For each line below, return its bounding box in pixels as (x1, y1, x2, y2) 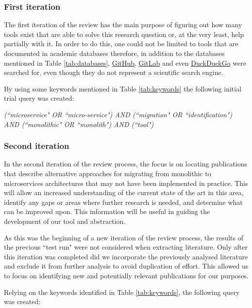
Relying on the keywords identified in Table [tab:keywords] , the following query (4, 287, 240, 297)
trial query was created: (4, 93, 74, 103)
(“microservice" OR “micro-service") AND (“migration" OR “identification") (4, 109, 233, 119)
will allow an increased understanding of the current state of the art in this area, (4, 187, 244, 198)
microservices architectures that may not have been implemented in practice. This (4, 178, 248, 188)
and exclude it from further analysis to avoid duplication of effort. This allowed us (4, 261, 249, 271)
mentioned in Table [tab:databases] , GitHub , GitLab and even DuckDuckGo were (4, 57, 246, 68)
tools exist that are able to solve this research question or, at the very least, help (4, 29, 244, 39)
